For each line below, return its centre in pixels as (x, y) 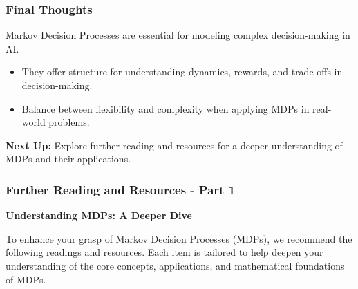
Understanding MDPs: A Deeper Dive (99, 215)
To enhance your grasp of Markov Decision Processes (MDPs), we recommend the (179, 238)
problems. (69, 122)
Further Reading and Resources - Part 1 (121, 189)
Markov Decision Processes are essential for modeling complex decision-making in (178, 35)
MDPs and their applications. (68, 159)
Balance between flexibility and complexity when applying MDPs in (166, 108)
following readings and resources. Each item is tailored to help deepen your (164, 252)
